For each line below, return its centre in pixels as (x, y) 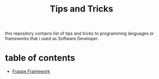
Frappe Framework (31, 71)
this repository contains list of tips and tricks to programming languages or (79, 33)
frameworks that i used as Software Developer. (52, 39)
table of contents (40, 58)
